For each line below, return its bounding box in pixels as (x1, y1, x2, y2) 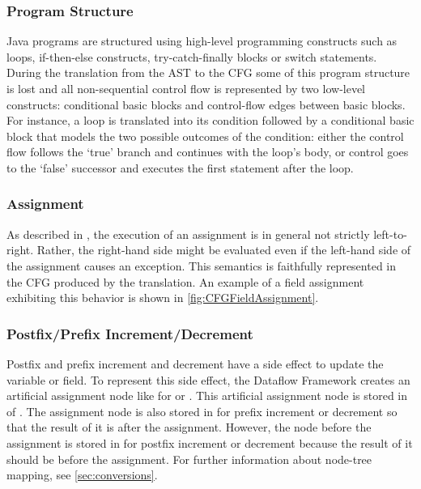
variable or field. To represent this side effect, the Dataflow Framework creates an (6, 371, 410, 388)
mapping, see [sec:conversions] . (6, 466, 158, 483)
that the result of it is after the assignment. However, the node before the (6, 419, 372, 436)
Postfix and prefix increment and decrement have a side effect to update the (6, 355, 384, 372)
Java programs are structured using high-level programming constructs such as (6, 32, 398, 49)
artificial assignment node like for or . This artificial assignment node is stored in (6, 387, 408, 404)
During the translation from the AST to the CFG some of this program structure (6, 64, 410, 81)
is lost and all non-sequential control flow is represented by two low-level (6, 80, 366, 96)
